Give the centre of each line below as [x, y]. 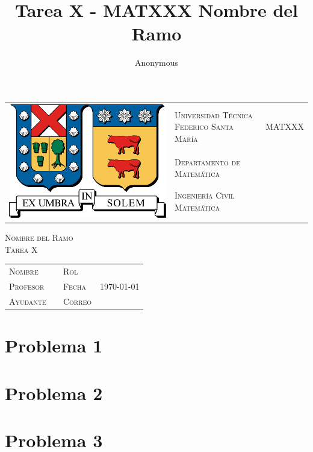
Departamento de [207, 161]
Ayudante [28, 301]
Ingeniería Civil [204, 195]
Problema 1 [54, 345]
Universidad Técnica [213, 114]
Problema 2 [54, 393]
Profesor [27, 286]
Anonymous [156, 62]
